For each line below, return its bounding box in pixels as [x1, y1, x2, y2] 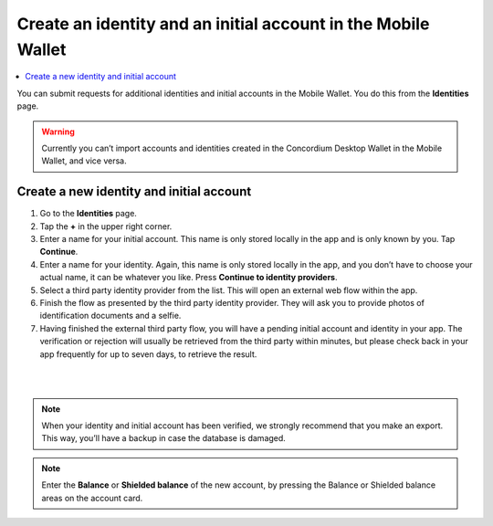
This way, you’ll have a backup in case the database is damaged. [41, 433, 287, 444]
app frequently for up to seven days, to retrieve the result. [39, 348, 257, 360]
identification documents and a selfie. [39, 310, 182, 321]
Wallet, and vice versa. [41, 155, 127, 166]
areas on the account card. [41, 492, 143, 503]
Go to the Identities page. [39, 208, 137, 219]
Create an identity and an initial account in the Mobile [16, 14, 430, 34]
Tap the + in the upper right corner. [39, 220, 173, 232]
